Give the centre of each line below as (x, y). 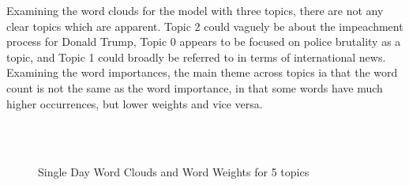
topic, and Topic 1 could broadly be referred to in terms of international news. (196, 57)
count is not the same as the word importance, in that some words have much (195, 87)
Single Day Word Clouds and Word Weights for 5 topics (174, 172)
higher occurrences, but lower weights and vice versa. (135, 103)
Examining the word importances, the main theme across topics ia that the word (202, 72)
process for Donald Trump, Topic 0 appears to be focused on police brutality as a (204, 42)
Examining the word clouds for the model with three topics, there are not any (195, 10)
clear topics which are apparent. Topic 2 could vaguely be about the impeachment (205, 26)
